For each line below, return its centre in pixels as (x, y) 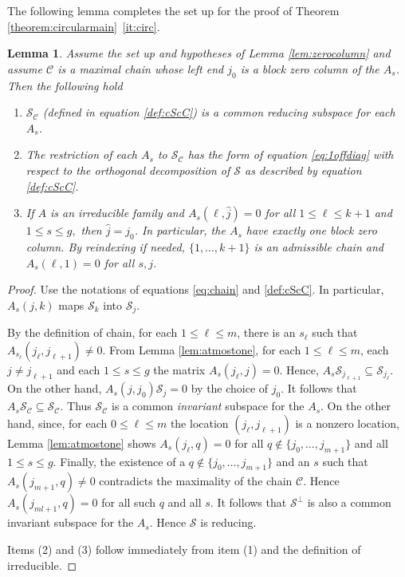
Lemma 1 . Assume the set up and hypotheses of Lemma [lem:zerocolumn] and (199, 53)
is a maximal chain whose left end (141, 68)
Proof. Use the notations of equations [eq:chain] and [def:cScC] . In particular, (196, 289)
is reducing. (228, 522)
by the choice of (230, 388)
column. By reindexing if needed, (105, 246)
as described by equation (303, 170)
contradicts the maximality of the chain (196, 481)
